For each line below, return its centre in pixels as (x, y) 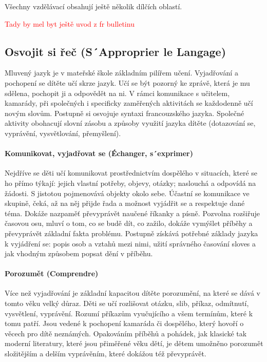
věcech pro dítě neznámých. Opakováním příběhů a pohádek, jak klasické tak (126, 333)
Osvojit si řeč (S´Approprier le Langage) (116, 51)
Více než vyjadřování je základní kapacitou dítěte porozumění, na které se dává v (132, 293)
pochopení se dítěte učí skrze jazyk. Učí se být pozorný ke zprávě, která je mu (127, 82)
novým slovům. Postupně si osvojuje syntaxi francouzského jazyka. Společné (125, 113)
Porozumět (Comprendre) (52, 273)
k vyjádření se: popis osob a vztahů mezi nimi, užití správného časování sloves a (130, 243)
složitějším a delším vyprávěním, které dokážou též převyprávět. (106, 354)
